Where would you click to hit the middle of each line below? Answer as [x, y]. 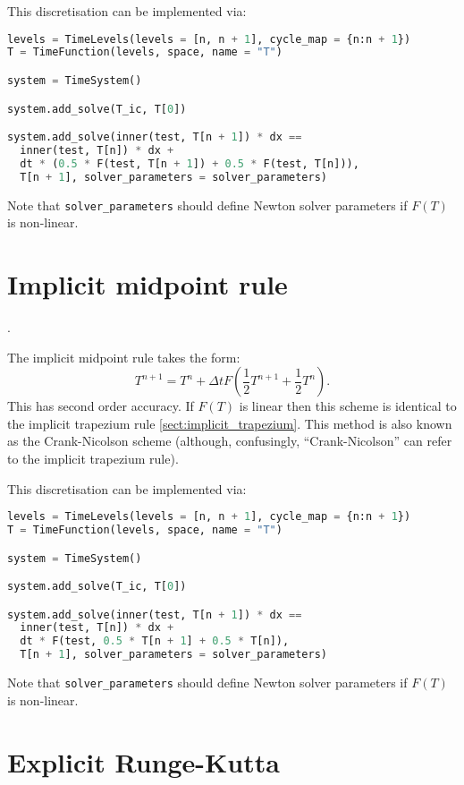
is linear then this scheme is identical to [348, 406]
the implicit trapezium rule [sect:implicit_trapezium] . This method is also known [230, 423]
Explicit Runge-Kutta [143, 761]
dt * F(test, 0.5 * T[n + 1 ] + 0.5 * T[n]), [155, 641]
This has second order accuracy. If [101, 406]
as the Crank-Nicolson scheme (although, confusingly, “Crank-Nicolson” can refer [230, 441]
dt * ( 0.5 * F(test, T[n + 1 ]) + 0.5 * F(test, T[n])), [190, 163]
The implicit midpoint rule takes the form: [124, 357]
